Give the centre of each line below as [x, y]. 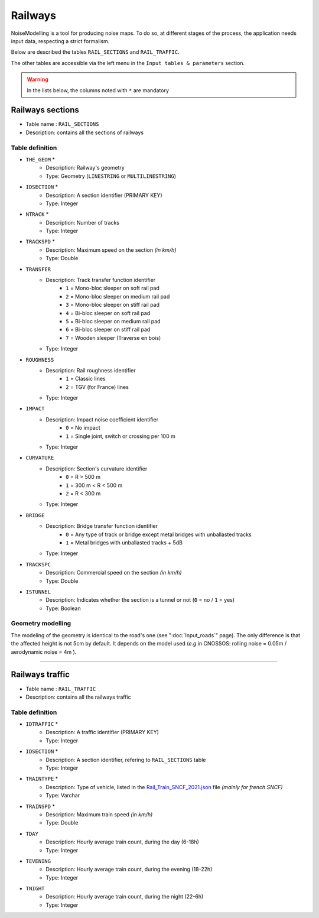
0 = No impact [83, 428]
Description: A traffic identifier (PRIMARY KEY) [102, 732]
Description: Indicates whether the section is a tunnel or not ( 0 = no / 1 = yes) [140, 600]
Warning [38, 79]
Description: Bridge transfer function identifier [102, 526]
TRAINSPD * [40, 806]
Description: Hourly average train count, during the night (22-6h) [125, 897]
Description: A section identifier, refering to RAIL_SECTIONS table [126, 760]
